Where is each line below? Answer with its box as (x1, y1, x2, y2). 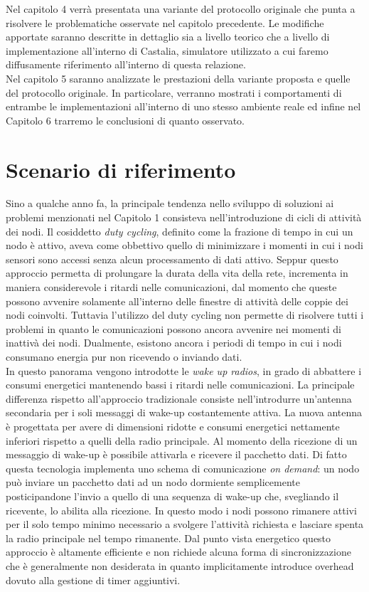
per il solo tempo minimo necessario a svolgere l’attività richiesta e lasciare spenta (6, 517, 364, 532)
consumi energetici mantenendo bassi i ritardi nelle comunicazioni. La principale (6, 377, 355, 392)
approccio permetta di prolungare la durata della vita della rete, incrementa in (6, 265, 348, 280)
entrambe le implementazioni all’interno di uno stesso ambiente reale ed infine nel (6, 99, 361, 114)
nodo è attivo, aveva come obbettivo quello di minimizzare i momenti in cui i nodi (6, 238, 363, 253)
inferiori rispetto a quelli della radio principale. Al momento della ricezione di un (6, 433, 358, 448)
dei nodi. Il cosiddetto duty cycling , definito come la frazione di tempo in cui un (6, 223, 353, 238)
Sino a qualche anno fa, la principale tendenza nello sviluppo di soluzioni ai (6, 196, 334, 211)
